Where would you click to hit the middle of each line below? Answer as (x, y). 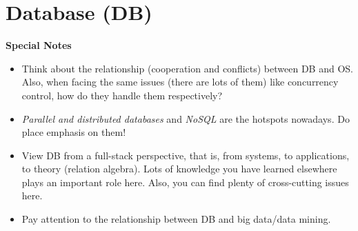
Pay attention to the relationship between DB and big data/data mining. (176, 219)
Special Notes (39, 45)
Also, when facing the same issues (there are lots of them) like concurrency (180, 82)
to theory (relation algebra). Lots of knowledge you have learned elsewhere (179, 169)
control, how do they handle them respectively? (122, 95)
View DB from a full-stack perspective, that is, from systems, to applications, (186, 155)
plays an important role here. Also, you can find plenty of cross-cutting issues (185, 182)
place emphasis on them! (74, 132)
